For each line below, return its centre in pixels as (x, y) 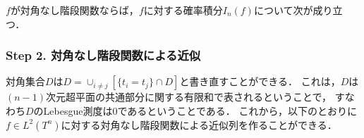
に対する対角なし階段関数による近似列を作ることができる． (199, 124)
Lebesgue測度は (78, 111)
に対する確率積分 (183, 10)
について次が (283, 10)
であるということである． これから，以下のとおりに (237, 111)
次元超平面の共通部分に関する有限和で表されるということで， (189, 97)
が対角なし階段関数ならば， (74, 10)
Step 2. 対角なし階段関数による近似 (103, 55)
